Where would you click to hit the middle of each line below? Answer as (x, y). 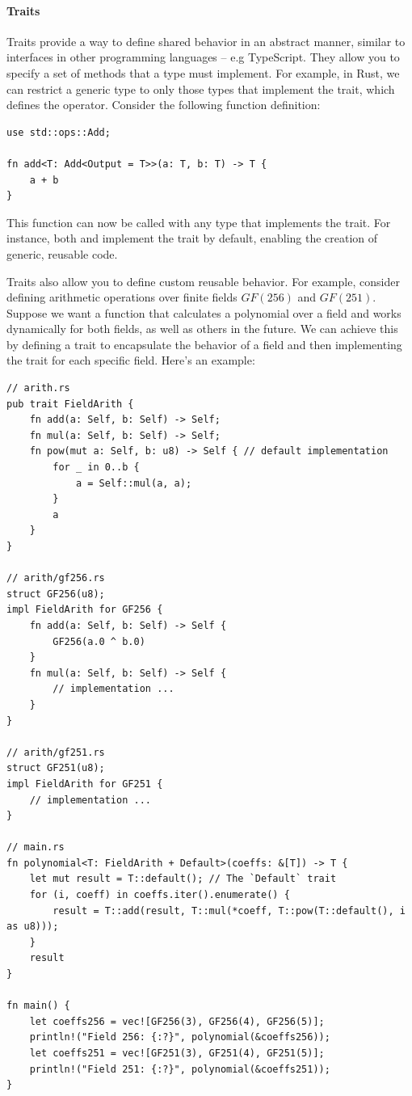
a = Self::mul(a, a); (134, 483)
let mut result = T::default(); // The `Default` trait (183, 879)
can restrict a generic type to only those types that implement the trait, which (201, 89)
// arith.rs (38, 388)
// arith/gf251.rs (56, 752)
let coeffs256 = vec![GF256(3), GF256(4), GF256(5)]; (177, 1021)
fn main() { (38, 1006)
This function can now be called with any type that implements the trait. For (199, 222)
